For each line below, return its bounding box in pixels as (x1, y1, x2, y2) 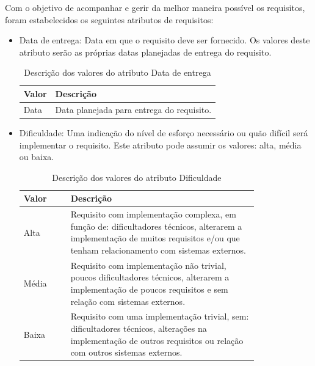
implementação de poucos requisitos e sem (70, 282, 228, 295)
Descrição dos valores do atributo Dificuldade (52, 170, 222, 183)
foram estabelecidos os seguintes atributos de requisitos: (5, 13, 214, 26)
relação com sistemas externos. (70, 295, 186, 307)
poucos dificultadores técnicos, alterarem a (70, 271, 230, 284)
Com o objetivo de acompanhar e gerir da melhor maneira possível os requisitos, (5, 1, 305, 13)
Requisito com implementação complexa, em (70, 208, 236, 221)
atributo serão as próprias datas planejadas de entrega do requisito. (19, 45, 272, 58)
